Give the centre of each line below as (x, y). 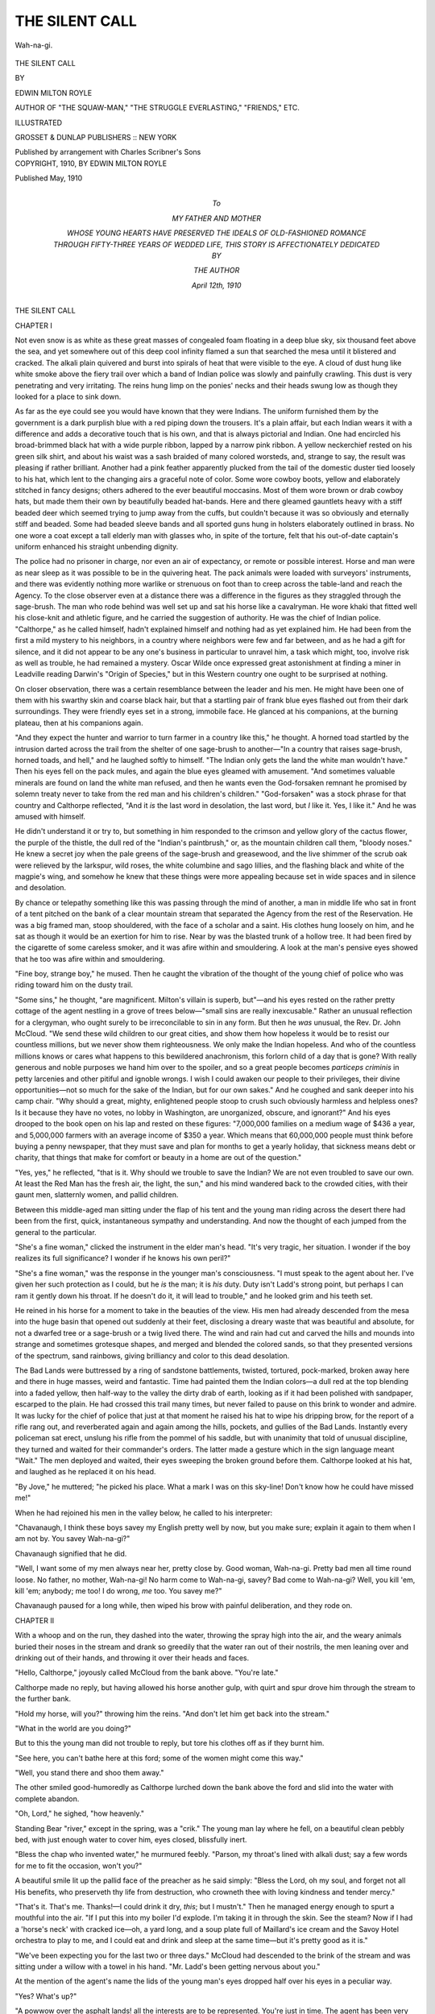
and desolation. (41, 888)
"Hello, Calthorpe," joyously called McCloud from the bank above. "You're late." (147, 1672)
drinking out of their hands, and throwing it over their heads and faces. (132, 1658)
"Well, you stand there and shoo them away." (89, 1773)
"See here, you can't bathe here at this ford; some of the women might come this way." (159, 1758)
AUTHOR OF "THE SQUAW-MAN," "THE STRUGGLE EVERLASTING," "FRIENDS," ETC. (157, 108)
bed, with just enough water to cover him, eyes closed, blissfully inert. (131, 1840)
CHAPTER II (35, 1620)
